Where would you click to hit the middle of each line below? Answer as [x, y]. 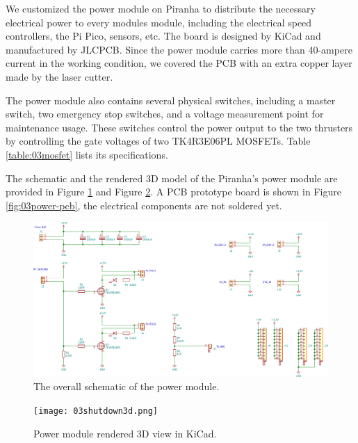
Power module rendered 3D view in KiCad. [125, 433]
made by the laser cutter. [59, 76]
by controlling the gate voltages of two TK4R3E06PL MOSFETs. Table [158, 141]
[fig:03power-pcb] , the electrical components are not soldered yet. [144, 205]
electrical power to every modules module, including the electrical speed [159, 22]
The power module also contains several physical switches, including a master [171, 100]
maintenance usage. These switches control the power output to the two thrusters [179, 127]
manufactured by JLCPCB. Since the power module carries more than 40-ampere [179, 49]
